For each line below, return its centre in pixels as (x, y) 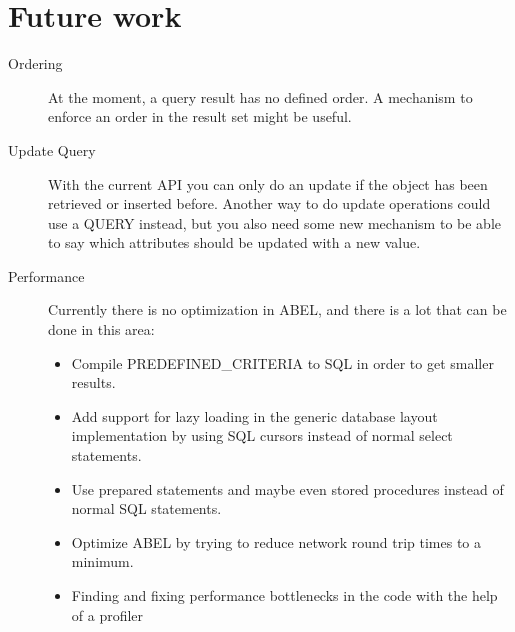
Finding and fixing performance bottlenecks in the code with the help (284, 595)
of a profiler (107, 614)
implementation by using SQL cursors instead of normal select (262, 435)
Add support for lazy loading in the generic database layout (254, 415)
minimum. (102, 561)
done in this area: (101, 329)
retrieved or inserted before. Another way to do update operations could (269, 203)
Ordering (35, 63)
